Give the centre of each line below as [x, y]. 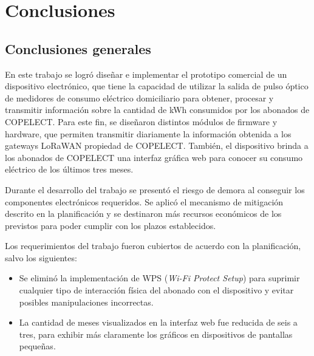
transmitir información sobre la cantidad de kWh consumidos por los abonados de [157, 110]
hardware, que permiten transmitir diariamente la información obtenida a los [148, 133]
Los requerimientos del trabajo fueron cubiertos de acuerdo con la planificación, [153, 246]
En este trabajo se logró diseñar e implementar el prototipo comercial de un [146, 74]
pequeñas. [37, 346]
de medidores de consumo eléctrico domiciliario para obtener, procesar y [139, 98]
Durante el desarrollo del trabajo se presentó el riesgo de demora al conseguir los [155, 189]
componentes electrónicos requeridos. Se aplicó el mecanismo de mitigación [144, 201]
